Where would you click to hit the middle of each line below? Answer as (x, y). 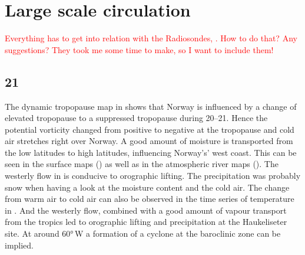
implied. (19, 245)
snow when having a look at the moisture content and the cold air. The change (147, 187)
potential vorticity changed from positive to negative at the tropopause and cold (150, 129)
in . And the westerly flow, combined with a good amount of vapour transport (146, 210)
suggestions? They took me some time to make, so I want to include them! (139, 49)
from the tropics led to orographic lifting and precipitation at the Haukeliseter (146, 222)
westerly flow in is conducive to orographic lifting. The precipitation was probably (153, 176)
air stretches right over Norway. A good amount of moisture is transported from (149, 141)
